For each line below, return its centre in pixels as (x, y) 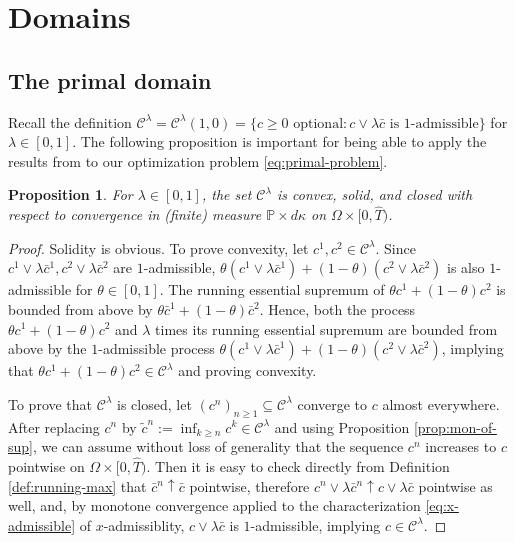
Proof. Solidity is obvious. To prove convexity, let (158, 247)
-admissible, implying (315, 524)
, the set (226, 194)
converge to (332, 403)
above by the (47, 348)
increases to (461, 446)
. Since (395, 247)
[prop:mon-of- (455, 426)
